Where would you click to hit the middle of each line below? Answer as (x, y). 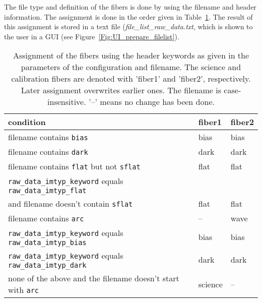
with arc (24, 290)
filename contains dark (48, 152)
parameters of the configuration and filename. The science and (131, 67)
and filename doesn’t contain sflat (71, 204)
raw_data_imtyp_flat (47, 191)
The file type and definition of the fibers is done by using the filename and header (130, 7)
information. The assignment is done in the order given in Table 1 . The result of (128, 16)
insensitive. (67, 102)
